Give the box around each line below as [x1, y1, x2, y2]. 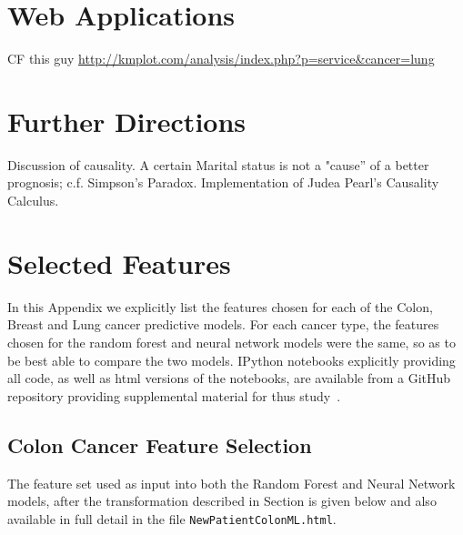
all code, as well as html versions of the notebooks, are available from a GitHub [7, 368, 451, 388]
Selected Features [7, 244, 231, 281]
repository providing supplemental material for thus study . [7, 386, 341, 405]
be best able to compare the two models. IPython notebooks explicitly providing [7, 350, 456, 369]
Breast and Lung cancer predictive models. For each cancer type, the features [7, 315, 439, 334]
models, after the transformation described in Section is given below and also [7, 491, 437, 510]
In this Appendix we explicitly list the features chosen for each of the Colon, [7, 297, 433, 316]
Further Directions [7, 102, 247, 139]
